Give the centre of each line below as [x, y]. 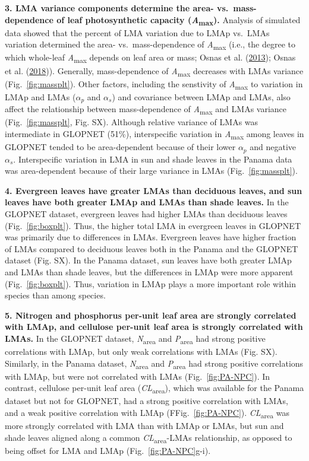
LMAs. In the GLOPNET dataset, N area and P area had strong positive [135, 339]
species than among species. [55, 295]
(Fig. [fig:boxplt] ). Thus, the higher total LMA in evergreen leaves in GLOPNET [153, 225]
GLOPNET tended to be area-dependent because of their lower [120, 147]
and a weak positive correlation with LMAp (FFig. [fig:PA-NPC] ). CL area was [147, 413]
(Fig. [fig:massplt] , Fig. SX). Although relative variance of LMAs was [132, 122]
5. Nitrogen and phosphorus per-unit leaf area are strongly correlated [151, 315]
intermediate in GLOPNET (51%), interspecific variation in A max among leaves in [154, 134]
